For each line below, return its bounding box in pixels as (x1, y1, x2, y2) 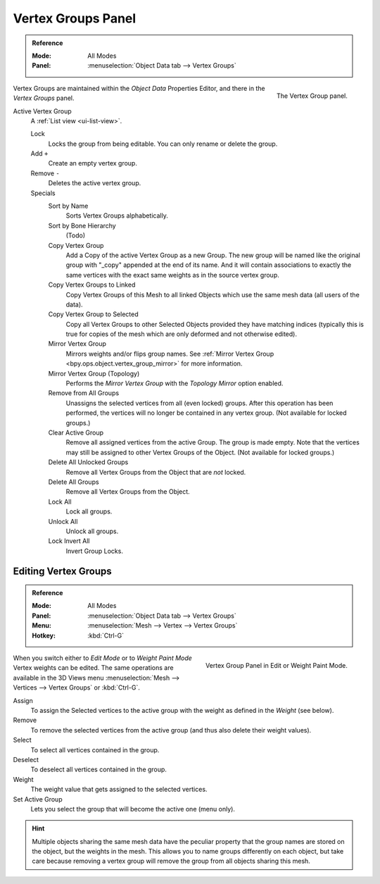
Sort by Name (48, 201, 89, 211)
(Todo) (65, 231, 86, 239)
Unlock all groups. (65, 527, 119, 535)
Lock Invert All (48, 537, 90, 545)
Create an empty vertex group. (48, 159, 137, 168)
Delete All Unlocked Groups (48, 458, 129, 466)
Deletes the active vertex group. (48, 179, 141, 187)
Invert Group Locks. (65, 547, 123, 555)
